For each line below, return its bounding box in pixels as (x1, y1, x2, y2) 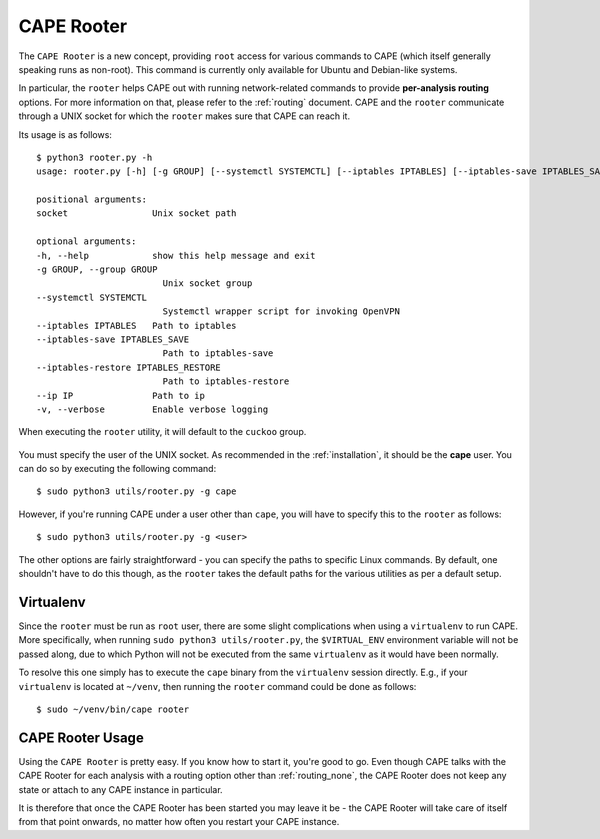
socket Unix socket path (36, 208, 237, 219)
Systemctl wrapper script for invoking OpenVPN (162, 306, 400, 317)
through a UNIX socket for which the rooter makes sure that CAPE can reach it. (18, 110, 350, 122)
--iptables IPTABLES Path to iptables (36, 320, 237, 331)
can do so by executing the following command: (18, 463, 217, 475)
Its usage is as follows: (18, 128, 112, 140)
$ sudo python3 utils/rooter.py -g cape (36, 486, 237, 497)
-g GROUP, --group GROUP (36, 264, 158, 275)
